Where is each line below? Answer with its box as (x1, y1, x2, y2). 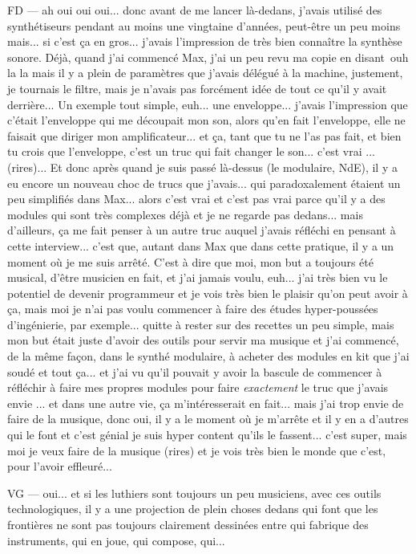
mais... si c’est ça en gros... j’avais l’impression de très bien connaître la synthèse (7, 33, 402, 50)
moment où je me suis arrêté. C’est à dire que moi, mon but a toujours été (7, 253, 374, 270)
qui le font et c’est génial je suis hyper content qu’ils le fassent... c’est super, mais (7, 426, 407, 443)
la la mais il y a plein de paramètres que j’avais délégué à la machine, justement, (7, 64, 403, 81)
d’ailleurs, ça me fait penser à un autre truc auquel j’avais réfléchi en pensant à (7, 222, 396, 238)
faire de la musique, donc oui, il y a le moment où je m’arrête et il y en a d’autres (7, 410, 409, 427)
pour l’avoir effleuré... (7, 458, 112, 475)
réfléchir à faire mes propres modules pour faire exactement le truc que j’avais (7, 379, 389, 396)
